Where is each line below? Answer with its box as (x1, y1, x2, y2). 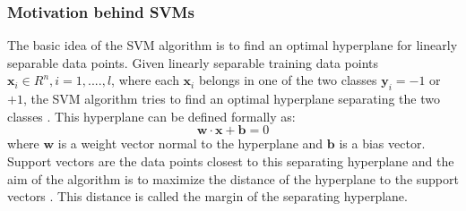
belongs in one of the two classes (198, 71, 377, 89)
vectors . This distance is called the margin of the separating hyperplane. (7, 187, 408, 206)
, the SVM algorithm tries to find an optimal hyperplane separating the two (22, 89, 440, 108)
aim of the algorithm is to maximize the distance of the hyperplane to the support (7, 169, 459, 188)
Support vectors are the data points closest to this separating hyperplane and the (7, 151, 454, 170)
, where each (111, 71, 179, 89)
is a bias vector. (339, 134, 426, 153)
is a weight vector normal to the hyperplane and (57, 134, 324, 153)
